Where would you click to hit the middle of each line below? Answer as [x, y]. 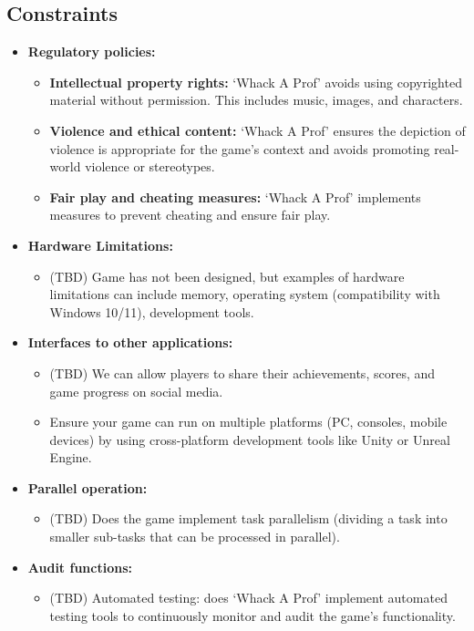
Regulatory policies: [92, 52]
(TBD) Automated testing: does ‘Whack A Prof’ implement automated [248, 598]
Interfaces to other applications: [130, 342]
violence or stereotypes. [150, 166]
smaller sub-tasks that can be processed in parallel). [195, 537]
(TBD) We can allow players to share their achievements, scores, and [242, 372]
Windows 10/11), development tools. [152, 311]
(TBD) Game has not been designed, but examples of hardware [227, 276]
